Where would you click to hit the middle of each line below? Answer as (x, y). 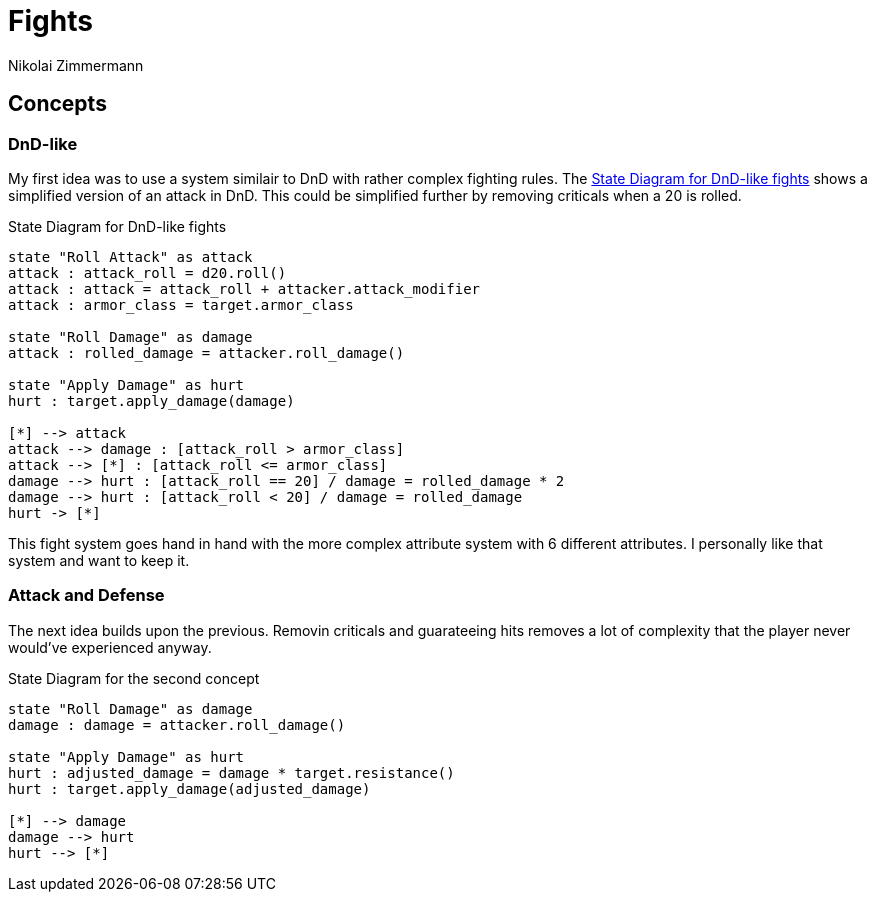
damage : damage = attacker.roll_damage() (177, 724)
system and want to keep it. (99, 560)
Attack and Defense (86, 595)
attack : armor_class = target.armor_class (181, 304)
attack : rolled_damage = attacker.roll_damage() (206, 352)
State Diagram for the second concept (134, 678)
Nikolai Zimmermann (76, 65)
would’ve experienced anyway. (110, 647)
